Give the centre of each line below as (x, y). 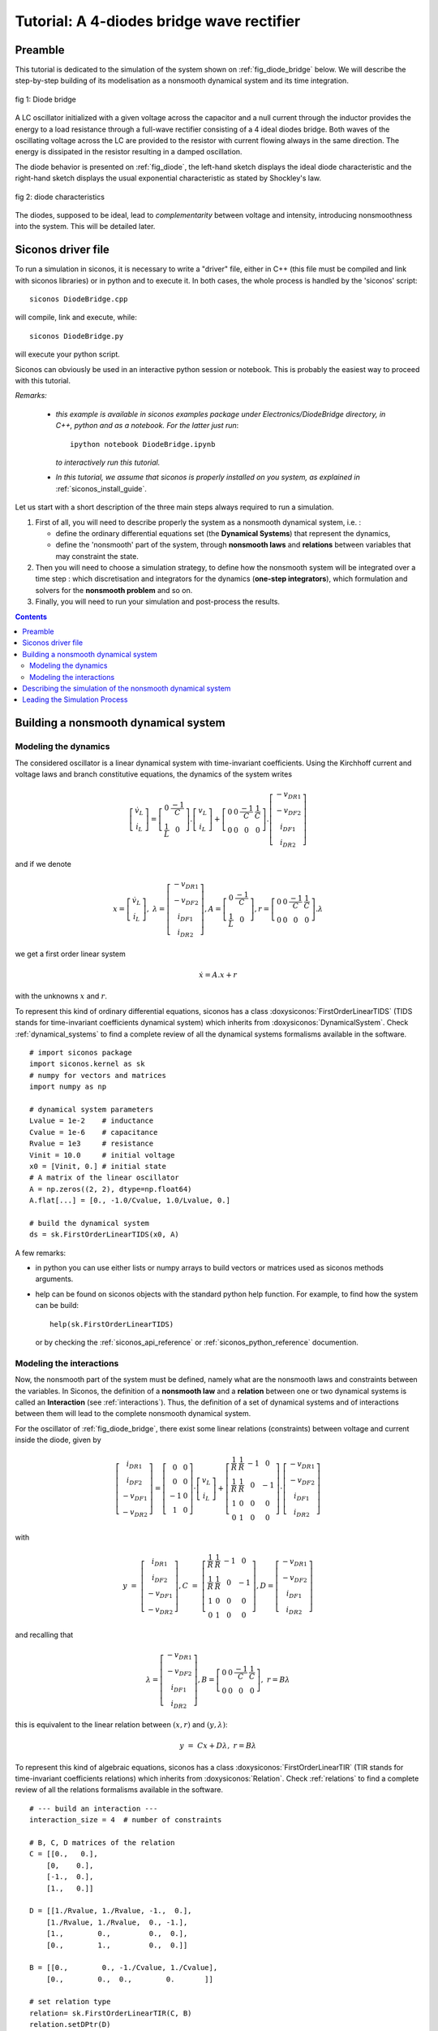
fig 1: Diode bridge (46, 99)
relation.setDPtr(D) (70, 2025)
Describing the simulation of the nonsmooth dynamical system (127, 688)
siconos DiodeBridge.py (77, 336)
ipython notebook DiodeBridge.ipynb (143, 444)
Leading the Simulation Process (75, 699)
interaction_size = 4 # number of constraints (126, 1820)
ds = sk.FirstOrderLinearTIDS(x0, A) (105, 1234)
